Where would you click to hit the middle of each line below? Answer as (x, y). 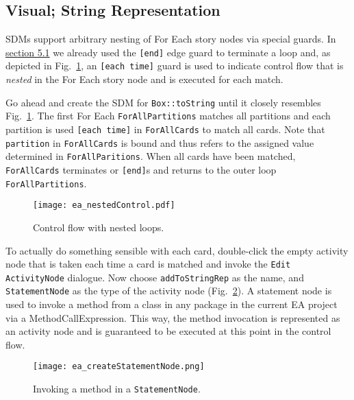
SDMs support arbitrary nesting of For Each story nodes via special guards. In (171, 39)
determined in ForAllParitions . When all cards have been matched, (151, 156)
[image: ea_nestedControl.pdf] (104, 205)
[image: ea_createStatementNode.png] (119, 367)
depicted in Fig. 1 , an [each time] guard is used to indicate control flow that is (175, 66)
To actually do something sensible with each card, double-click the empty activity (177, 250)
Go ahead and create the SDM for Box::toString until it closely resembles (163, 102)
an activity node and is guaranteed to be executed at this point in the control (168, 331)
